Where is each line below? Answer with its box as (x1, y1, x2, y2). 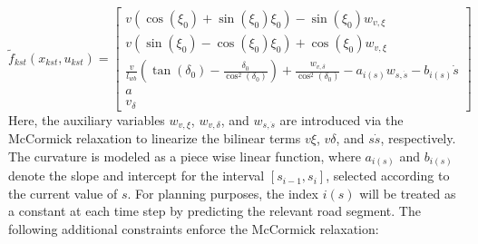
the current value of (8, 183, 118, 202)
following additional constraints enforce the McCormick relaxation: (8, 219, 379, 238)
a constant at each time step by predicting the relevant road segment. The (8, 201, 421, 220)
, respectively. (380, 129, 456, 148)
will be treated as (359, 183, 456, 202)
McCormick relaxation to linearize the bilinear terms (8, 129, 301, 148)
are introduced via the (279, 110, 404, 129)
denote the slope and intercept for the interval (8, 166, 265, 185)
